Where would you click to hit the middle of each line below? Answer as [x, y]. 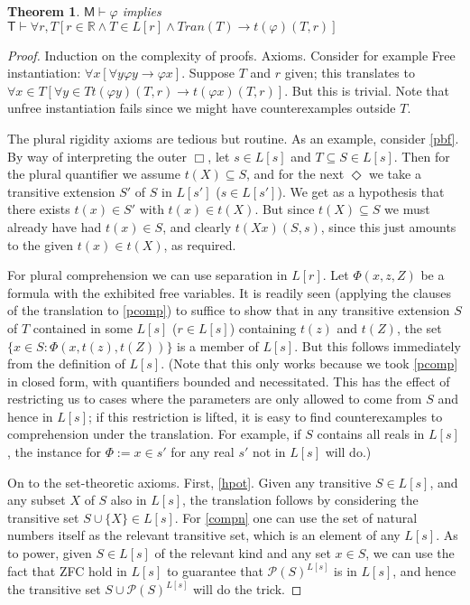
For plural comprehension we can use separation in [147, 275]
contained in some [83, 327]
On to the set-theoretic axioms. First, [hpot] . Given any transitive [189, 482]
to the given [41, 244]
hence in [30, 416]
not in [269, 452]
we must [407, 209]
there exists [39, 209]
